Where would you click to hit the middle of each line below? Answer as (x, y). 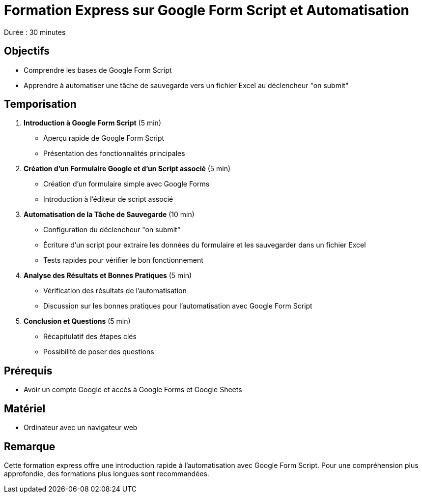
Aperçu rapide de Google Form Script (104, 138)
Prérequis (28, 371)
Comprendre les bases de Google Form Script (98, 70)
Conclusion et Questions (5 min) (77, 321)
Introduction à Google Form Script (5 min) (92, 123)
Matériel (25, 408)
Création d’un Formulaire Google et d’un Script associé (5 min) (127, 169)
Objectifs (27, 51)
